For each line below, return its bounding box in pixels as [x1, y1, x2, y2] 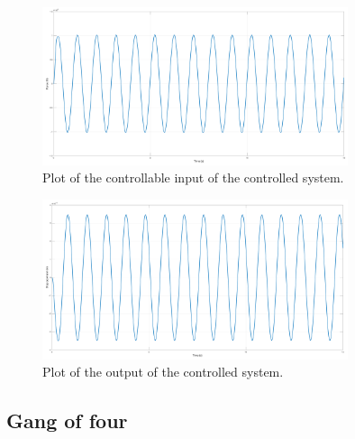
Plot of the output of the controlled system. [42, 362, 284, 381]
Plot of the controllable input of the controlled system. [42, 168, 344, 187]
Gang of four [6, 406, 128, 434]
